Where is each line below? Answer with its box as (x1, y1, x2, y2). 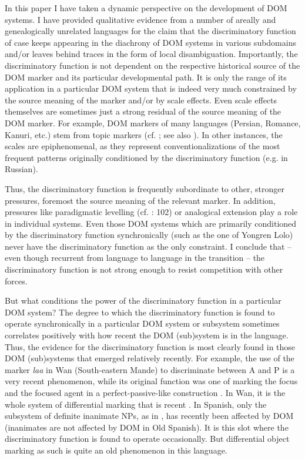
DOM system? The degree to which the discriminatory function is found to (5, 305, 275, 318)
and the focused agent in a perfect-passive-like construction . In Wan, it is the (5, 387, 286, 398)
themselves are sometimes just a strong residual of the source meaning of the (5, 105, 281, 117)
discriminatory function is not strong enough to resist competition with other (5, 263, 283, 276)
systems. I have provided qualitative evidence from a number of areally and (5, 13, 276, 25)
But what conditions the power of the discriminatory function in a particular (5, 294, 281, 307)
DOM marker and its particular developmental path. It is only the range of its (5, 70, 287, 83)
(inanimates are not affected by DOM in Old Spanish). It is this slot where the (5, 421, 289, 433)
